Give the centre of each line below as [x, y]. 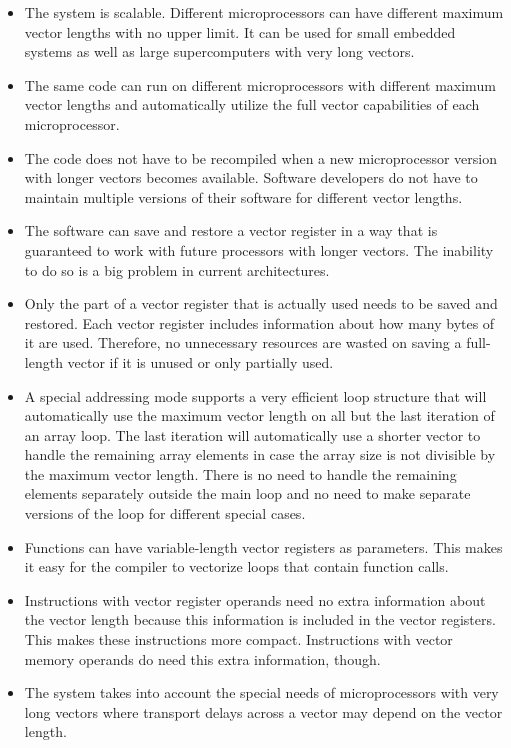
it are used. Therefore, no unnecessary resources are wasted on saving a [243, 342]
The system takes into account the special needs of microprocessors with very [261, 692]
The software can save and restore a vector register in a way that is [231, 230]
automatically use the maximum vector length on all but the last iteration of [259, 415]
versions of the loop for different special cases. [165, 513]
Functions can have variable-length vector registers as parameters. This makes [263, 546]
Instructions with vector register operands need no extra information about [255, 599]
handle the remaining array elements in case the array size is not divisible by [260, 454]
